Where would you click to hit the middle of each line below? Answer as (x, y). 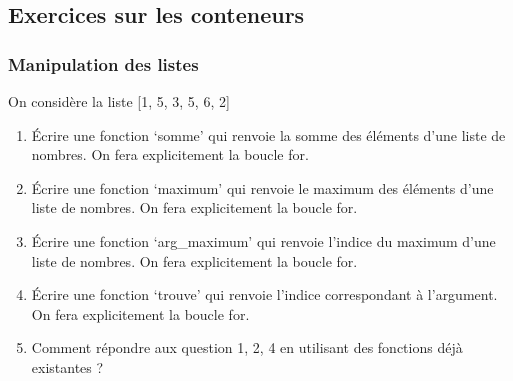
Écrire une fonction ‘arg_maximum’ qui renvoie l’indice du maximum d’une (263, 240)
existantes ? (67, 366)
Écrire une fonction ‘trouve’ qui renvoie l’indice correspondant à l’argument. (264, 294)
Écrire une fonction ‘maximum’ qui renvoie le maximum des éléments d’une (262, 187)
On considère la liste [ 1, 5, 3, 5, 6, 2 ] (119, 101)
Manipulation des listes (103, 63)
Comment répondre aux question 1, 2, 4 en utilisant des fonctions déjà (247, 347)
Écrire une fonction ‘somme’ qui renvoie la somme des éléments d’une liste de (268, 134)
